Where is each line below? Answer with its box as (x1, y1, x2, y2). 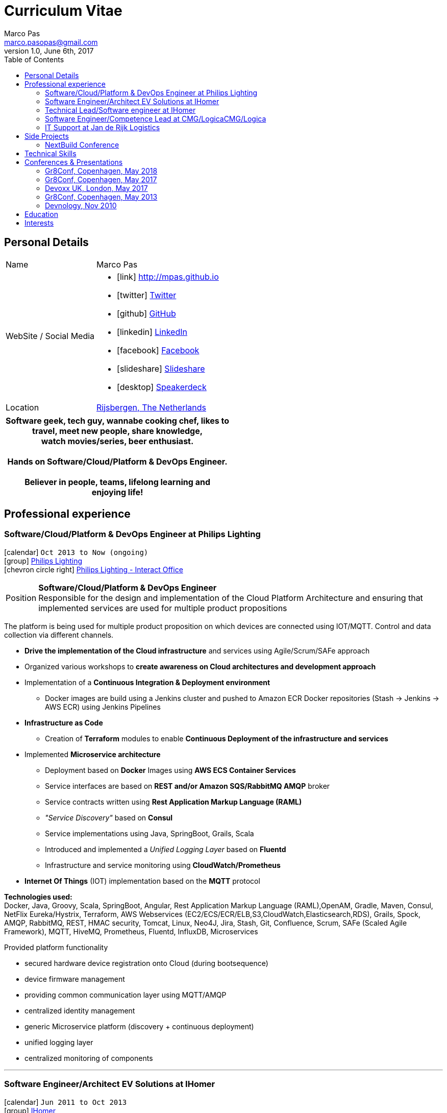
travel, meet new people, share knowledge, (32, 425, 203, 436)
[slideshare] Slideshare (117, 363, 205, 374)
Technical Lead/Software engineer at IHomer (45, 105, 196, 114)
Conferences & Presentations (24, 157, 123, 166)
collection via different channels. (4, 630, 114, 639)
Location (6, 402, 39, 413)
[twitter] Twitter (117, 289, 177, 300)
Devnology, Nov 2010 (45, 201, 117, 210)
